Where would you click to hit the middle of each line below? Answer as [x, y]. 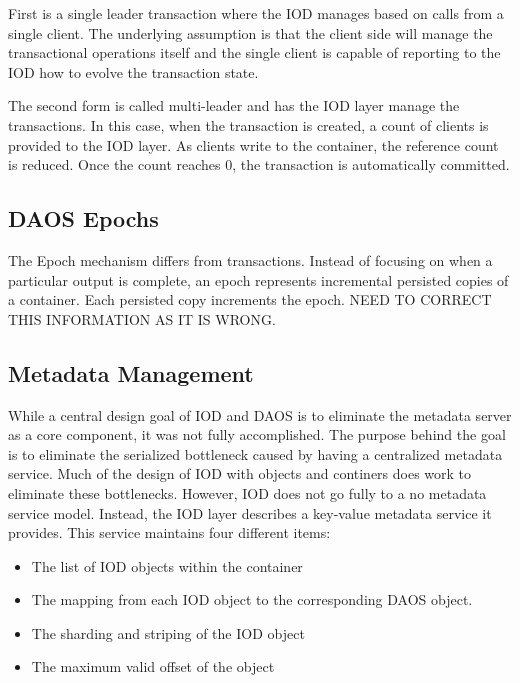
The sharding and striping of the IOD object [168, 632]
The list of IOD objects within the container [167, 565]
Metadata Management [131, 372]
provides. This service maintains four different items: [169, 532]
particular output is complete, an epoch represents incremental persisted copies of [258, 279]
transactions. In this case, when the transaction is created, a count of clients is [248, 124]
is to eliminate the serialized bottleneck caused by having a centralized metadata [255, 453]
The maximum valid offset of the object [153, 666]
